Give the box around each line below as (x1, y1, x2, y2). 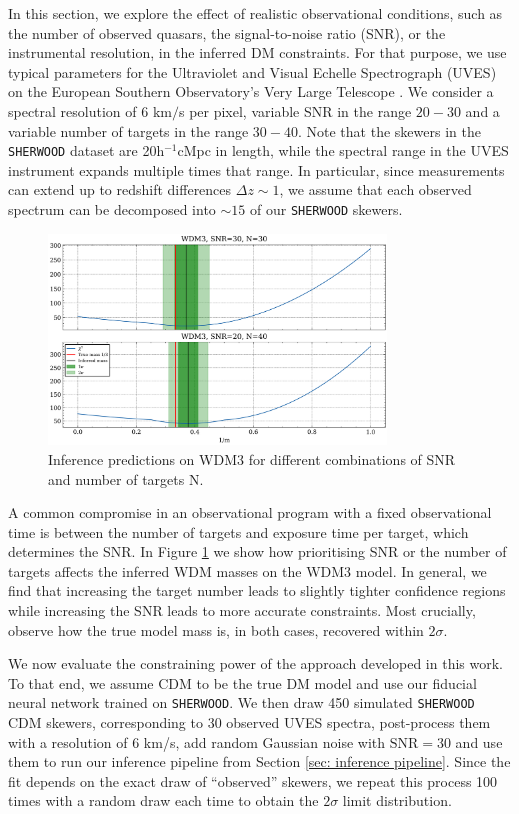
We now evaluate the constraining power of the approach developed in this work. (8, 653, 503, 674)
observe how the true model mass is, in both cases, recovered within (8, 619, 424, 640)
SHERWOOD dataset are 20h (8, 140, 165, 161)
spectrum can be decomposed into (8, 199, 216, 219)
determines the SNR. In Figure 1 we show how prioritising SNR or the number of (8, 541, 507, 562)
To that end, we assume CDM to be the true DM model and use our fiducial (8, 672, 477, 693)
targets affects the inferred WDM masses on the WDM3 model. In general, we (8, 560, 487, 581)
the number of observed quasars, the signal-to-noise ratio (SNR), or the (8, 22, 446, 43)
